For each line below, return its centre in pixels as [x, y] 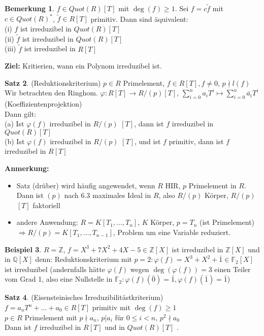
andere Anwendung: [47, 222]
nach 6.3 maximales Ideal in [108, 195]
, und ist [147, 141]
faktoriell [46, 205]
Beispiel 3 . [23, 249]
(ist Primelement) [227, 222]
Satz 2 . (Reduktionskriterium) [53, 82]
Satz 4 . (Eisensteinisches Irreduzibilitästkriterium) [84, 297]
